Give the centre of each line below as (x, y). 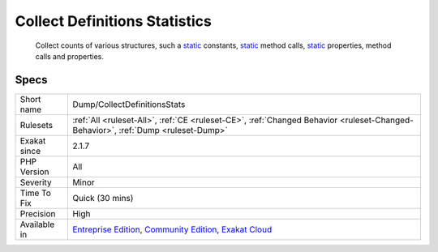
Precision (38, 213)
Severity (36, 182)
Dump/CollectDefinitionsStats (129, 104)
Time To (36, 193)
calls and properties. (70, 56)
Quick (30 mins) (103, 198)
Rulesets (36, 125)
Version (34, 172)
